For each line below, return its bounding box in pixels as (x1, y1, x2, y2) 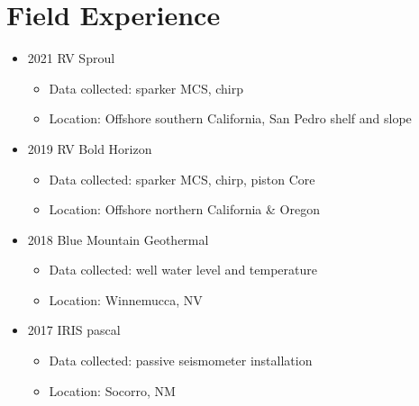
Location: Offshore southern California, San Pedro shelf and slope (49, 109, 412, 128)
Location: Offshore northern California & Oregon (49, 200, 320, 219)
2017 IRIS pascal (27, 320, 121, 339)
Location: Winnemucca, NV (49, 290, 203, 309)
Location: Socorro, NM (49, 381, 176, 400)
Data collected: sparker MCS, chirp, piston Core (49, 169, 315, 188)
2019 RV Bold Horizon (27, 139, 152, 158)
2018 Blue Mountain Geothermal (27, 230, 209, 248)
